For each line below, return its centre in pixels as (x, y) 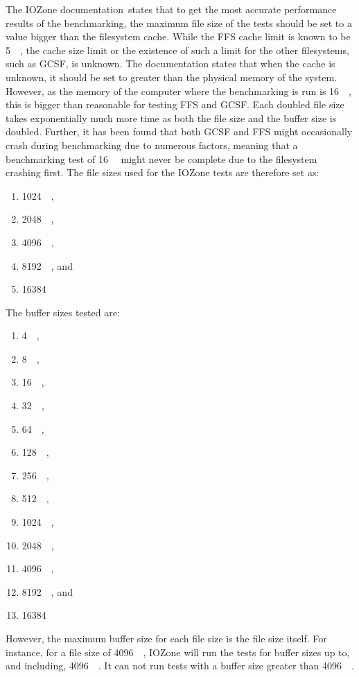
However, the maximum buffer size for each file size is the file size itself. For (166, 638)
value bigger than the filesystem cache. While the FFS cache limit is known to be (178, 36)
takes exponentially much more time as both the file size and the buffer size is (171, 118)
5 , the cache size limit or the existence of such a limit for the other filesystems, (177, 50)
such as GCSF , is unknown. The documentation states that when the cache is (170, 63)
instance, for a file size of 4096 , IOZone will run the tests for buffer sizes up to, (178, 652)
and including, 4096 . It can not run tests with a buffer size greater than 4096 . (180, 666)
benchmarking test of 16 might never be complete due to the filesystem (161, 158)
